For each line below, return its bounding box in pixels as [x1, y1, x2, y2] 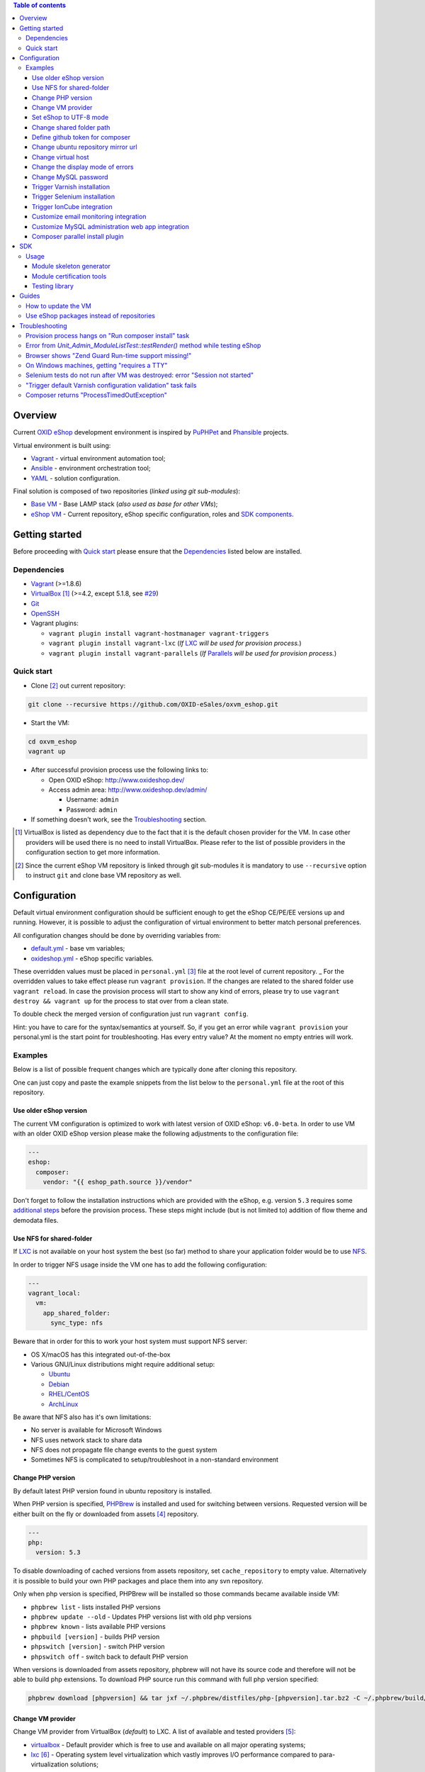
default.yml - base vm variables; [30, 944, 125, 953]
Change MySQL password [32, 172, 109, 181]
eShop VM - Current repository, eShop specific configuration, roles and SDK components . [30, 510, 294, 518]
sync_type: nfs [50, 1319, 103, 1327]
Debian [48, 1379, 70, 1389]
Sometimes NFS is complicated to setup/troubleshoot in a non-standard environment [30, 1455, 279, 1464]
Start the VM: [30, 718, 70, 727]
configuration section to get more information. [25, 848, 161, 857]
